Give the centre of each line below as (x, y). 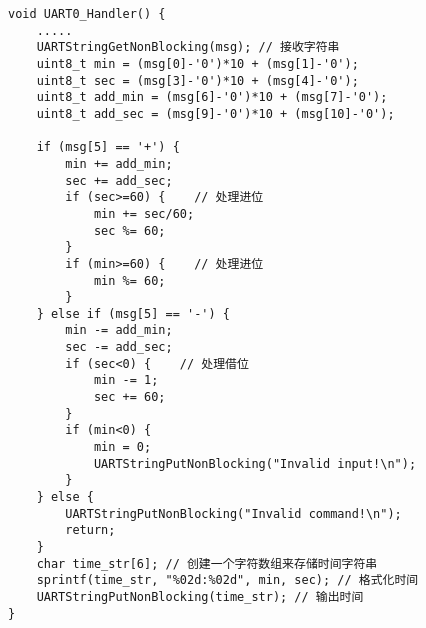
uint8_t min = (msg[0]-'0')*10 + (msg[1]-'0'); (197, 63)
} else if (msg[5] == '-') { (133, 313)
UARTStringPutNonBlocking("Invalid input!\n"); (255, 463)
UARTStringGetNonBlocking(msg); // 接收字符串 (188, 47)
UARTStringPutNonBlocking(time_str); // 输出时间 (200, 596)
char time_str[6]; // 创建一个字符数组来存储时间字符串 (207, 563)
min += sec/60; (144, 213)
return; (90, 530)
